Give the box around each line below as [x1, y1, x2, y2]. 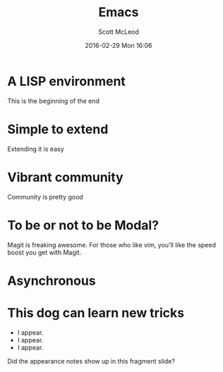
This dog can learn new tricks [7, 304, 185, 321]
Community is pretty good [7, 192, 83, 201]
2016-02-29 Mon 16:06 [85, 41, 152, 49]
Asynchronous [7, 273, 97, 289]
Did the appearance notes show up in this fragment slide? [7, 356, 175, 365]
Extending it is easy [7, 144, 65, 153]
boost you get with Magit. [7, 248, 82, 256]
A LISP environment [7, 73, 126, 89]
